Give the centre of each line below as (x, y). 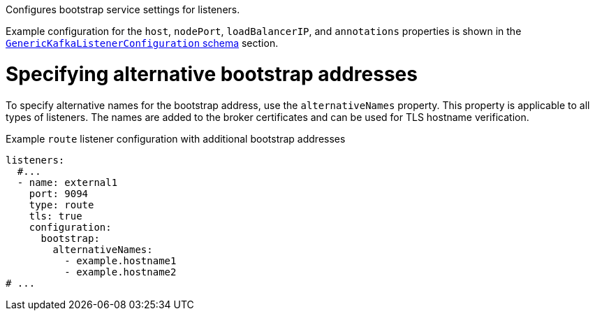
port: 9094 (59, 193)
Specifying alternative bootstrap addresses (212, 74)
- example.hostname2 (120, 272)
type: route (61, 204)
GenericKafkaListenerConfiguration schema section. (142, 43)
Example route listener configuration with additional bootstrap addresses (176, 138)
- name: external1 (67, 182)
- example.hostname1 (120, 260)
